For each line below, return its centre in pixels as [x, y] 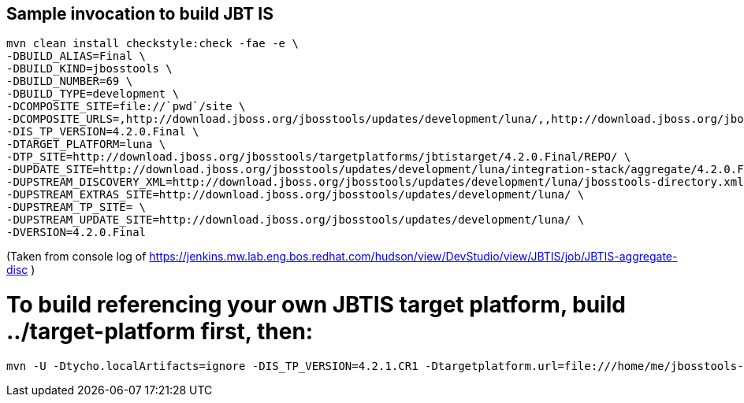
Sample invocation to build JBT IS [140, 14]
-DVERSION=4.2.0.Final [76, 233]
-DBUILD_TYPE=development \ [93, 94]
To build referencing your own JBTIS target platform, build [316, 305]
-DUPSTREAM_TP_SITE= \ [76, 207]
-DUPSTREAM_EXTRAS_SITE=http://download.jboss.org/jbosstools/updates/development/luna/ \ [296, 195]
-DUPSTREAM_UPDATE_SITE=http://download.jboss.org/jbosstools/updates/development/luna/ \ [296, 220]
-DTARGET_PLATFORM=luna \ [86, 144]
